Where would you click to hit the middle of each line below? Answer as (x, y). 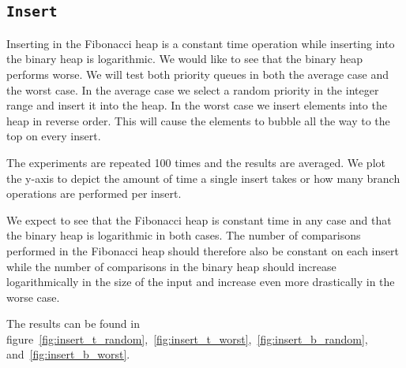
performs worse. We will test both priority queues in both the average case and (197, 74)
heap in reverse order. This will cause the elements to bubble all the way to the (198, 120)
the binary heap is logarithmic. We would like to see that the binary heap (185, 59)
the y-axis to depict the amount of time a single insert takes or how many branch (203, 178)
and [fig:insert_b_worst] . (68, 354)
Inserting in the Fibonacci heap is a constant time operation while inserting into (201, 43)
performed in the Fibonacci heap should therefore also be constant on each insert (203, 250)
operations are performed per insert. (94, 193)
